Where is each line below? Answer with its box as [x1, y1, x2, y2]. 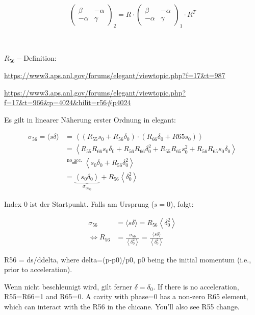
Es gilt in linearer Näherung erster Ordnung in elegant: [4, 114, 176, 125]
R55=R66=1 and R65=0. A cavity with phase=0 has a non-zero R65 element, [4, 291, 248, 302]
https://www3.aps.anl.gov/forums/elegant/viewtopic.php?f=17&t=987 [4, 70, 225, 81]
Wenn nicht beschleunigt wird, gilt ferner [4, 281, 133, 292]
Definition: [23, 53, 57, 63]
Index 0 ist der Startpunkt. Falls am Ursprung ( [4, 199, 154, 209]
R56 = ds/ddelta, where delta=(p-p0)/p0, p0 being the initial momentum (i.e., [4, 254, 251, 264]
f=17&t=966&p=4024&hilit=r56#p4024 [4, 97, 131, 108]
